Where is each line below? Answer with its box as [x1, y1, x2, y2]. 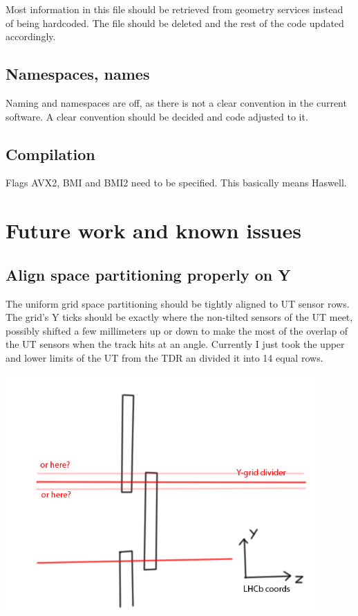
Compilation [6, 143, 95, 164]
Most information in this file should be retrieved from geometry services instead [6, 2, 343, 16]
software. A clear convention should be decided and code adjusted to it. [6, 109, 308, 123]
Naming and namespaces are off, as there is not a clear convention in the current [6, 95, 347, 109]
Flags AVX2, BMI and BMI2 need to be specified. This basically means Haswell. [6, 175, 347, 190]
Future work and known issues [6, 216, 301, 245]
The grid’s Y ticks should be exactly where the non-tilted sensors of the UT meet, [6, 310, 353, 324]
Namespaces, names [6, 63, 150, 85]
